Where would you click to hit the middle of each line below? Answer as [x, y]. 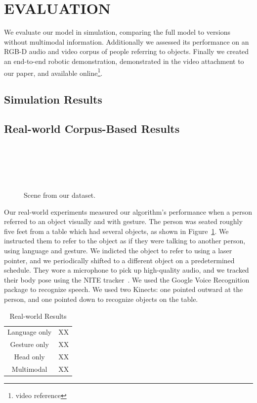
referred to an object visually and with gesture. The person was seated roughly [123, 221]
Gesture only [29, 344]
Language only [30, 332]
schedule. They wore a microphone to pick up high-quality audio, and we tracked [127, 270]
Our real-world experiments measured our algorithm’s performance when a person [128, 211]
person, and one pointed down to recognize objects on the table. [101, 299]
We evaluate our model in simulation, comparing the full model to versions [117, 32]
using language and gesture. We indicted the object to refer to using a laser [118, 251]
